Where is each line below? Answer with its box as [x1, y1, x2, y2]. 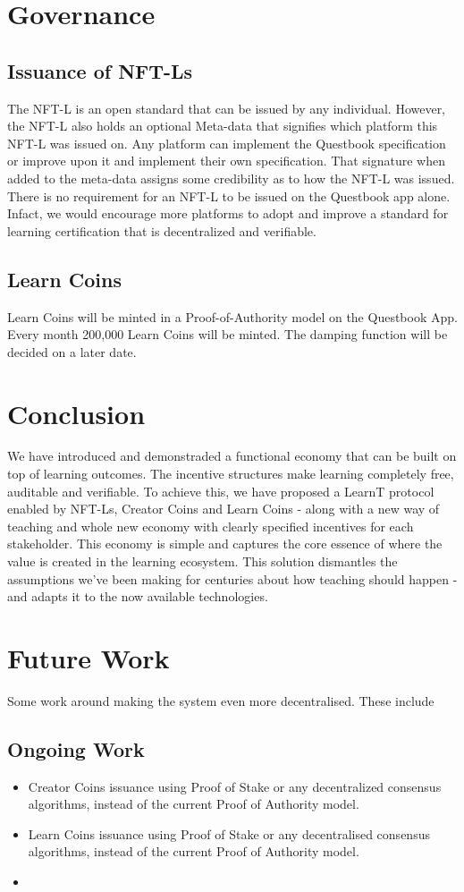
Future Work [7, 639, 170, 675]
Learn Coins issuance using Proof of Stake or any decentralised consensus [28, 824, 430, 843]
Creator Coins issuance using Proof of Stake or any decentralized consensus [28, 777, 442, 795]
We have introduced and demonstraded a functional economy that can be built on [7, 446, 457, 465]
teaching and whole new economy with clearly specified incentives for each [7, 516, 414, 535]
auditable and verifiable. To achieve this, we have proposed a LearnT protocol [7, 481, 434, 500]
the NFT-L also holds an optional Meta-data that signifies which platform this [7, 116, 438, 135]
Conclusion [7, 395, 146, 431]
